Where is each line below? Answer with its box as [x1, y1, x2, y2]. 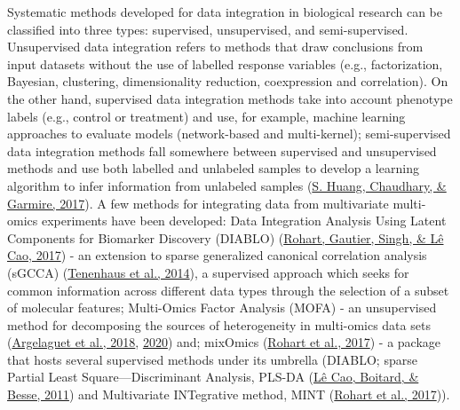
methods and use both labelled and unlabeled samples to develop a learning [7, 159, 419, 177]
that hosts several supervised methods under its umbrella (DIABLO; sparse [7, 350, 417, 368]
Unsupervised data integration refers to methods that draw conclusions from [7, 37, 424, 56]
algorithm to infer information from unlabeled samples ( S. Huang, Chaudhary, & [7, 176, 447, 194]
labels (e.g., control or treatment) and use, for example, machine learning [7, 106, 406, 125]
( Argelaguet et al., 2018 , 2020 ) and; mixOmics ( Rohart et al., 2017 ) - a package [7, 333, 441, 351]
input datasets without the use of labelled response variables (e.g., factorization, [7, 54, 443, 73]
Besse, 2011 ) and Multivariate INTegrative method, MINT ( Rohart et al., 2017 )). [7, 385, 450, 404]
